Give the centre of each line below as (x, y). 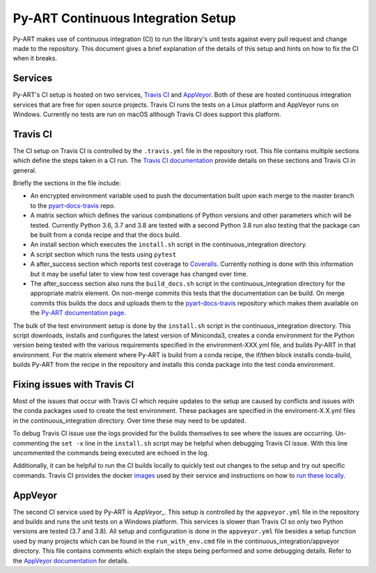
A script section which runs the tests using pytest (103, 254)
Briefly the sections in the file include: (67, 183)
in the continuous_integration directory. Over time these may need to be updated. (130, 421)
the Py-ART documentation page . (78, 313)
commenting (31, 443)
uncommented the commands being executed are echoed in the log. (111, 453)
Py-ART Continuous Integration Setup (124, 18)
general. (25, 170)
